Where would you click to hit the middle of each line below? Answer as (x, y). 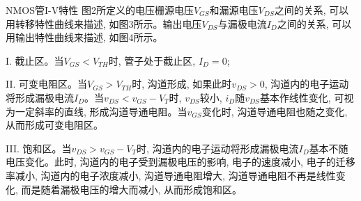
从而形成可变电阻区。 (54, 125)
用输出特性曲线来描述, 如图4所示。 (84, 37)
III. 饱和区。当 (39, 148)
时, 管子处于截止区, (152, 60)
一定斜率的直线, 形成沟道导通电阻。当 (101, 111)
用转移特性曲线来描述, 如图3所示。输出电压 (104, 23)
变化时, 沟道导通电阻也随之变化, (275, 111)
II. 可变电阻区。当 (47, 84)
